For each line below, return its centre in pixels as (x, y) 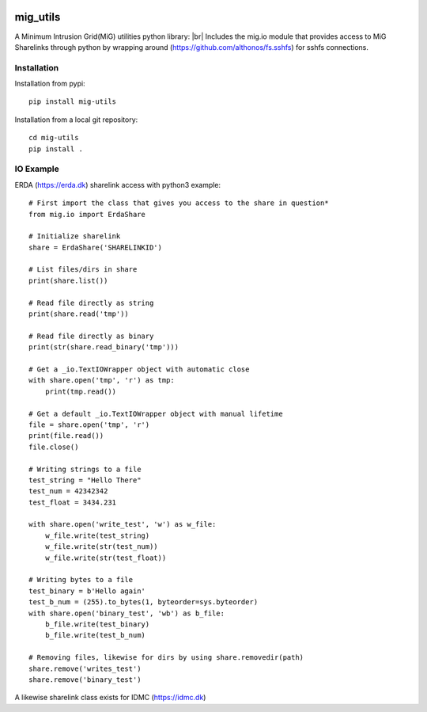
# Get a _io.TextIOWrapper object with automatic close (139, 369)
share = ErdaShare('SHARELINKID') (95, 247)
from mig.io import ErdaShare (87, 214)
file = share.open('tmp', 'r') (89, 425)
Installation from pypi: (50, 84)
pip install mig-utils (73, 102)
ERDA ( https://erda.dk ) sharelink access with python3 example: (118, 185)
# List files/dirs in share (83, 270)
